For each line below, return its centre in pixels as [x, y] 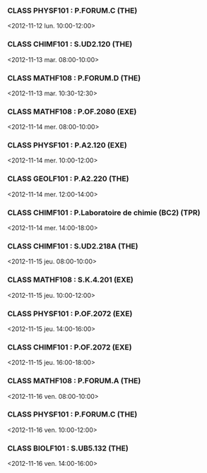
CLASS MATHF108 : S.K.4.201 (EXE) [71, 280]
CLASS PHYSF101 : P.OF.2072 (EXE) [70, 313]
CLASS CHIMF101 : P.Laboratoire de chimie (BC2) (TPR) [104, 212]
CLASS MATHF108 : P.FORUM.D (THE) [74, 78]
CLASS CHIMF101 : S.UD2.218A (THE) [73, 246]
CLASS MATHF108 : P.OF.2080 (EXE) [72, 112]
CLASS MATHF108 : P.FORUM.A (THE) [74, 381]
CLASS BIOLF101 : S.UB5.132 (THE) [68, 448]
